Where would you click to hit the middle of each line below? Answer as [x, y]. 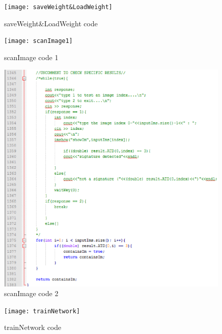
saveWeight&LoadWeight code [51, 23]
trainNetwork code [33, 327]
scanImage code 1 [31, 57]
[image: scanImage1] [39, 41]
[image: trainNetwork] [42, 311]
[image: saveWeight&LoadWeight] [58, 7]
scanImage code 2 [31, 293]
